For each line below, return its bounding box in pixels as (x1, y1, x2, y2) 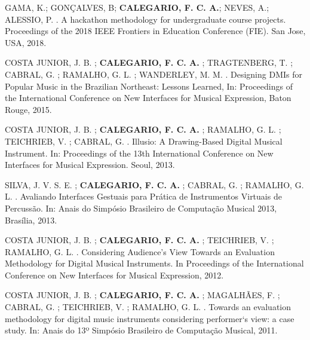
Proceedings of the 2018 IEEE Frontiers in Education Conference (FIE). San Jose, (5, 24, 306, 37)
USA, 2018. (5, 36, 47, 48)
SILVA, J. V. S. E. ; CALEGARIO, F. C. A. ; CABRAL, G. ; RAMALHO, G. (5, 178, 304, 191)
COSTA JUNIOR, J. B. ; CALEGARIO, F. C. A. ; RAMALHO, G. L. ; (5, 123, 281, 136)
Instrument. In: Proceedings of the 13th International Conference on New (5, 146, 274, 159)
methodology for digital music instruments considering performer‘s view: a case (5, 312, 294, 324)
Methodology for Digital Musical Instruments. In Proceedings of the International (5, 257, 304, 269)
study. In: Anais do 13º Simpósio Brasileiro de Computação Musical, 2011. (5, 324, 278, 336)
